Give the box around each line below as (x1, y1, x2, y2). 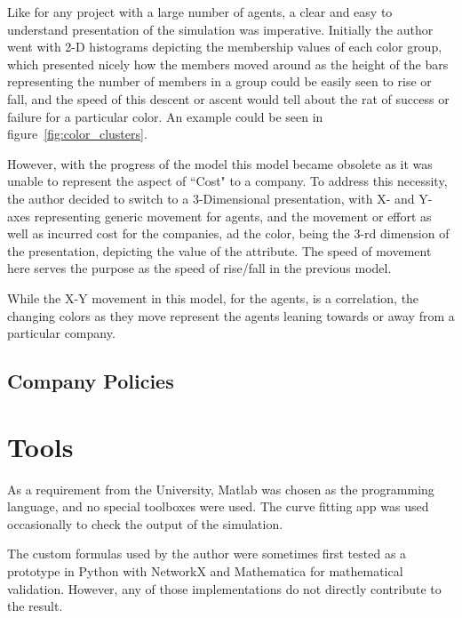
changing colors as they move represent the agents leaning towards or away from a (7, 306, 455, 325)
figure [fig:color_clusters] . (7, 124, 147, 143)
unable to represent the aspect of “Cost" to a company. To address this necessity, (7, 172, 448, 190)
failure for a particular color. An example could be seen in (7, 107, 323, 125)
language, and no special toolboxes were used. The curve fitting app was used (7, 497, 429, 516)
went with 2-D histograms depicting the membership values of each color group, (7, 37, 442, 56)
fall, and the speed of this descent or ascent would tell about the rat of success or (7, 89, 450, 108)
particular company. (7, 324, 115, 342)
